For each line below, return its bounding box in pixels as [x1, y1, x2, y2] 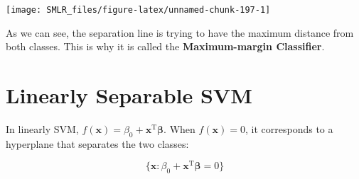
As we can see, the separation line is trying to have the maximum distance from [6, 25, 354, 40]
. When [164, 121, 195, 136]
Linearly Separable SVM [6, 81, 252, 110]
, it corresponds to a [245, 121, 333, 136]
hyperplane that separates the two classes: [6, 136, 189, 151]
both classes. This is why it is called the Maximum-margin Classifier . [6, 39, 325, 54]
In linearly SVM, [6, 121, 79, 136]
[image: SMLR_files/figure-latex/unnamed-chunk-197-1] [6, 5, 271, 15]
